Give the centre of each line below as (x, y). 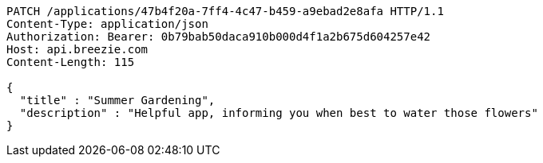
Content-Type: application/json (107, 24)
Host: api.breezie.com (77, 49)
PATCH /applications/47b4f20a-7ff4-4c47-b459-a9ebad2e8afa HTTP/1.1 (225, 11)
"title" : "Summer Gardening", (117, 100)
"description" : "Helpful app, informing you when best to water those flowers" (279, 113)
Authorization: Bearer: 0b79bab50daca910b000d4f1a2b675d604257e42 (219, 37)
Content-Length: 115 (71, 62)
